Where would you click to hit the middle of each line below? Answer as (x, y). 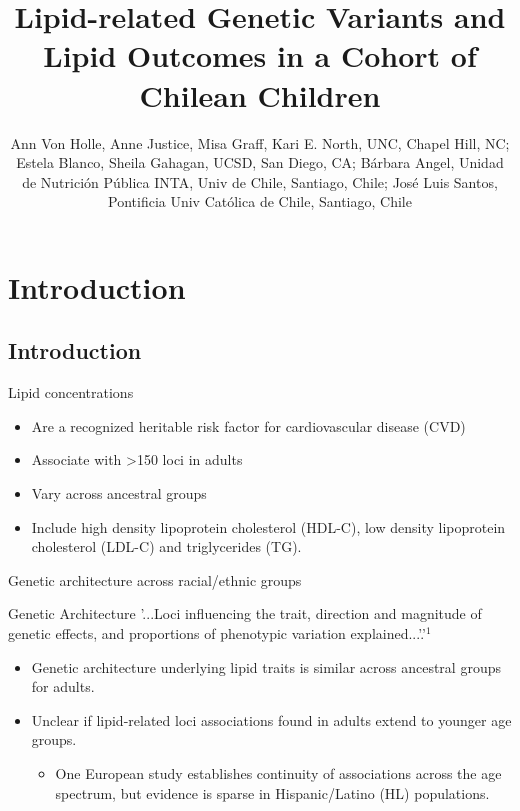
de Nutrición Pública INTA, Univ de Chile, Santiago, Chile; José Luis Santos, (260, 181)
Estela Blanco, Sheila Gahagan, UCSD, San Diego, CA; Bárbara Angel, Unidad (260, 162)
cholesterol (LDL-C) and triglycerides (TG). (166, 546)
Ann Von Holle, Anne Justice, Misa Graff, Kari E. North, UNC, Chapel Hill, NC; (260, 142)
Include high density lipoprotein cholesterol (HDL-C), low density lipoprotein (268, 526)
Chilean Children (260, 94)
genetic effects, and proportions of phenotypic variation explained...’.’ (217, 633)
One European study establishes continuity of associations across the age (278, 772)
